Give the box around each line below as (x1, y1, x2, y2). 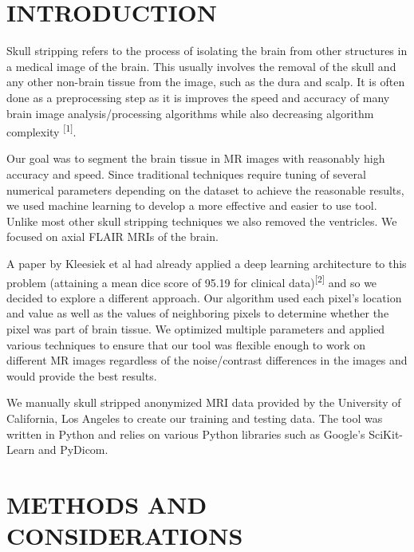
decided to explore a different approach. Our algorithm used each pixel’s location (6, 289, 402, 306)
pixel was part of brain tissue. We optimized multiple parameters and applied (6, 320, 385, 337)
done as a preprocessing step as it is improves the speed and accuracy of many (6, 89, 390, 105)
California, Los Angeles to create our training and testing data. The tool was (6, 409, 383, 426)
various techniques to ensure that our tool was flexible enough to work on (6, 336, 366, 353)
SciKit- (369, 425, 404, 442)
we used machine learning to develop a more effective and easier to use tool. (6, 197, 377, 214)
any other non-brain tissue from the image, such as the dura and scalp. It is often (6, 73, 405, 90)
